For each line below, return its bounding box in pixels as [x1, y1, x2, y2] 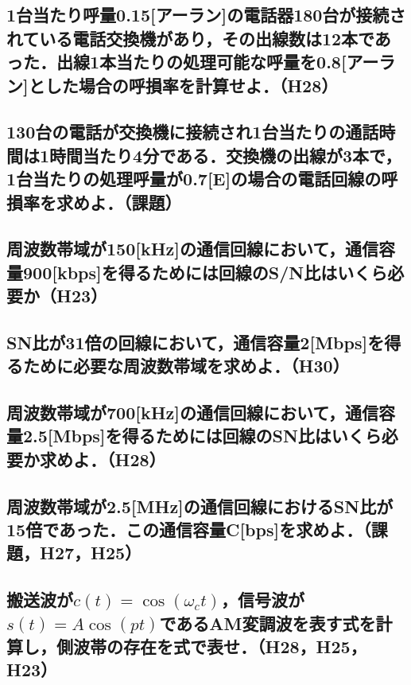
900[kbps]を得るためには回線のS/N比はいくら [22, 259, 388, 284]
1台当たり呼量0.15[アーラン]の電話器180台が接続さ [6, 2, 406, 27]
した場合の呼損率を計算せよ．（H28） [45, 72, 339, 97]
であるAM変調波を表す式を [159, 610, 376, 635]
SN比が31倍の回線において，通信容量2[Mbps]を [6, 329, 385, 354]
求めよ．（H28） [39, 446, 166, 471]
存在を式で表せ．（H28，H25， [122, 633, 367, 658]
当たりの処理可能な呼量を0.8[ [116, 49, 347, 74]
